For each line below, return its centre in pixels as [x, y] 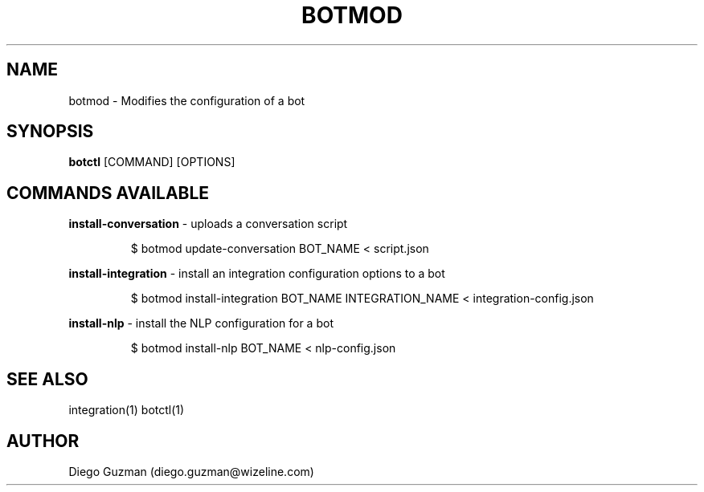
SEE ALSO [47, 379]
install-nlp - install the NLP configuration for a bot [201, 323]
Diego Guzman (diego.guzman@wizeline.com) [191, 471]
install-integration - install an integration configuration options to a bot [257, 274]
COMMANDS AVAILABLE [108, 193]
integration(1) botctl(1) [127, 410]
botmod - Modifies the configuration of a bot [187, 100]
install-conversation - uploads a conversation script [208, 224]
